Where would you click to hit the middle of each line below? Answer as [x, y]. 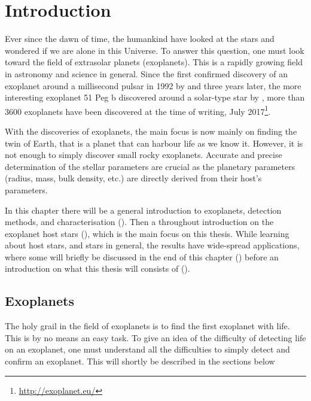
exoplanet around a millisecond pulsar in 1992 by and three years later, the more [153, 85]
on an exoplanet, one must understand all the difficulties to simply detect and [147, 349]
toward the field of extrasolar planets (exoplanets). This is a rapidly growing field [154, 62]
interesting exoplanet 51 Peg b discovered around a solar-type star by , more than [155, 97]
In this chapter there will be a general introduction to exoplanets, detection [143, 210]
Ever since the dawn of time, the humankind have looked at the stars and [140, 39]
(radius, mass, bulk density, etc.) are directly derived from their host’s [133, 178]
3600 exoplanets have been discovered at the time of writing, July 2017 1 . [138, 110]
